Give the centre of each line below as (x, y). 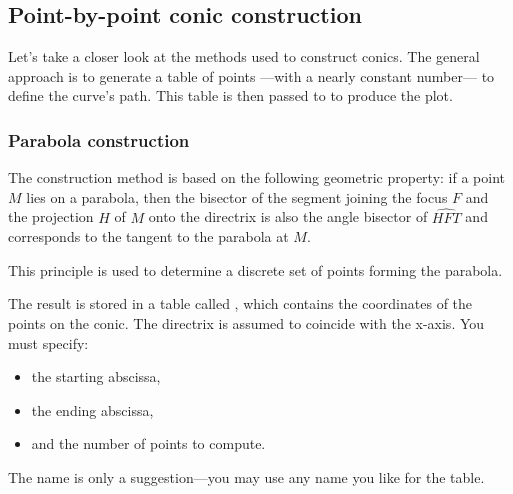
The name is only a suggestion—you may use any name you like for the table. (246, 476)
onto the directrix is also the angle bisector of (288, 216)
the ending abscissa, (92, 409)
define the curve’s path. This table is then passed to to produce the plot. (230, 95)
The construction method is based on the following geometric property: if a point (257, 177)
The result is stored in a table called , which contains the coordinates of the (240, 303)
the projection (51, 216)
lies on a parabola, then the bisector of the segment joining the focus (237, 196)
